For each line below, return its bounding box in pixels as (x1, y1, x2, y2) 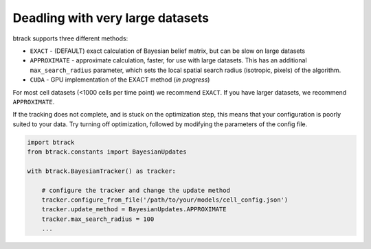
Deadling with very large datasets (12, 10, 210, 25)
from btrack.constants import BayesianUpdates (27, 148, 187, 156)
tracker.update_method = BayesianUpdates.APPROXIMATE (41, 206, 227, 213)
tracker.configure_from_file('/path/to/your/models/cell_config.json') (41, 196, 289, 204)
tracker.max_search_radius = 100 (41, 215, 155, 223)
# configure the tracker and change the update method (41, 186, 230, 194)
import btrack (27, 138, 75, 146)
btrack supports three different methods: (12, 34, 128, 43)
